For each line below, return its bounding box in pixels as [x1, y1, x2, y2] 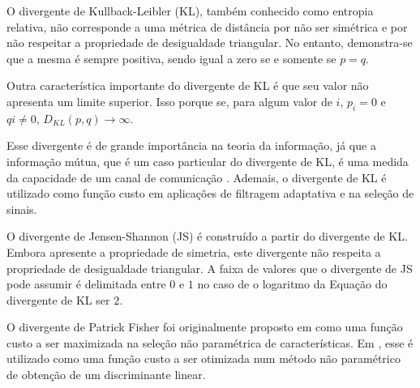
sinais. [6, 200, 37, 217]
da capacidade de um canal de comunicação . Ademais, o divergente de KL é [6, 168, 387, 185]
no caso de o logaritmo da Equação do [197, 275, 388, 292]
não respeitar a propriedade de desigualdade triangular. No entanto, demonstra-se [6, 34, 413, 51]
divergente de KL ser [6, 291, 110, 308]
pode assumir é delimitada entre [6, 275, 166, 292]
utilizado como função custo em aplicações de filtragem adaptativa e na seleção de [6, 185, 414, 202]
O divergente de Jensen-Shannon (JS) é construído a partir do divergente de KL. [6, 228, 408, 245]
